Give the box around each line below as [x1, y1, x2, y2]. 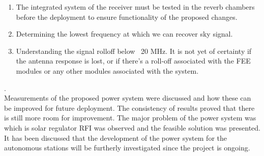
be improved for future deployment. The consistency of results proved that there [4, 102, 255, 113]
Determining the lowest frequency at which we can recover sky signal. [16, 28, 233, 39]
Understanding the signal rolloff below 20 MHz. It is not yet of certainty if [16, 45, 252, 56]
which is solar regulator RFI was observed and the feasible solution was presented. [4, 122, 260, 133]
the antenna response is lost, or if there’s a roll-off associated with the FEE [16, 55, 251, 66]
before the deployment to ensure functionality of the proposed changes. [16, 11, 238, 22]
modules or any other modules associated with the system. [16, 65, 199, 76]
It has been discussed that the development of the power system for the [4, 132, 227, 143]
